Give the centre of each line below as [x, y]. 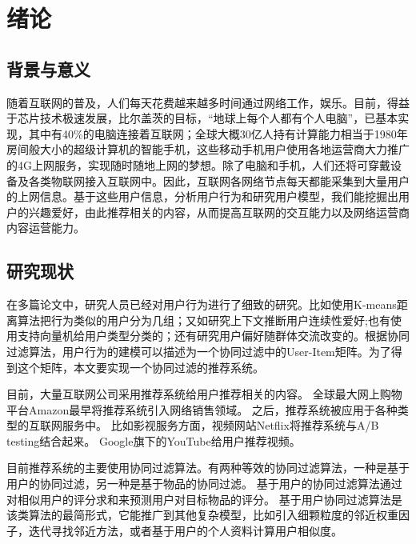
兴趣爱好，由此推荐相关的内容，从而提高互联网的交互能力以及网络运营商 [219, 212]
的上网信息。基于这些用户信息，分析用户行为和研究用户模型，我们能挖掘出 [202, 196]
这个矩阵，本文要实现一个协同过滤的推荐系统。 [140, 367]
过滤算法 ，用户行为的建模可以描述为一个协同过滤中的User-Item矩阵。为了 [199, 351]
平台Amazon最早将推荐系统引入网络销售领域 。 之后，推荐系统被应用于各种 [202, 409]
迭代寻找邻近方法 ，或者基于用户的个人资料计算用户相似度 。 [185, 530]
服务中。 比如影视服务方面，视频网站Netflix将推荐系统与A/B [220, 425]
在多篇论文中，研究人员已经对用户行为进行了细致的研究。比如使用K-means [202, 304]
